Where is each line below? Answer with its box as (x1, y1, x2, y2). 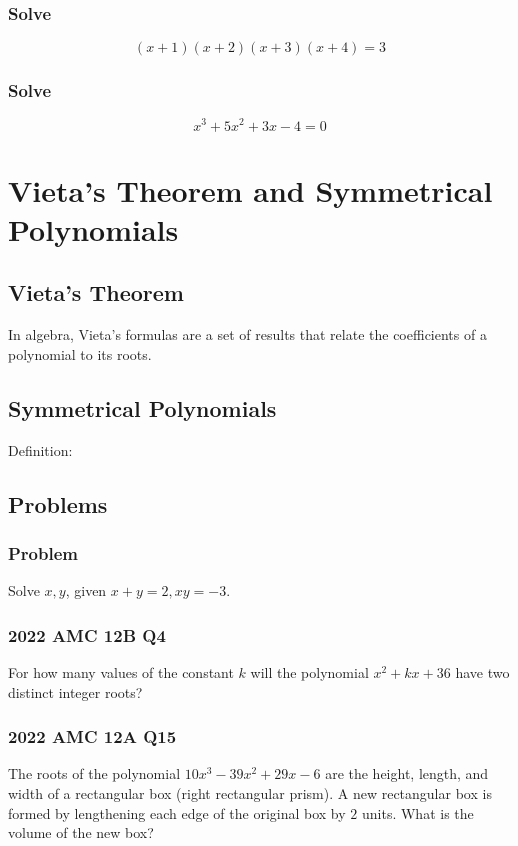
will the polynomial (250, 662, 369, 683)
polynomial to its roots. (8, 343, 152, 364)
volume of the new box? (8, 822, 154, 843)
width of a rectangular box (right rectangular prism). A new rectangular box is (8, 783, 492, 804)
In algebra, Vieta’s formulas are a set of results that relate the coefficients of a (8, 324, 487, 345)
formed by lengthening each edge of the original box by (8, 802, 346, 823)
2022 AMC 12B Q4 (8, 622, 166, 647)
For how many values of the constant (8, 662, 234, 683)
